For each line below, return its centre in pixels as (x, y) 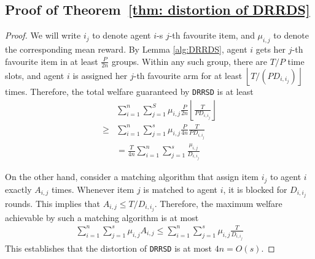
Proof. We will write (43, 35)
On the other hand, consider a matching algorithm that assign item (132, 177)
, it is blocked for (255, 189)
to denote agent (122, 35)
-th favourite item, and (212, 35)
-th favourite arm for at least (188, 75)
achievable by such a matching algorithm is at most (102, 217)
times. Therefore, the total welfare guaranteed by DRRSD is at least (129, 92)
